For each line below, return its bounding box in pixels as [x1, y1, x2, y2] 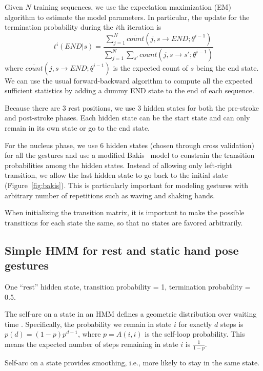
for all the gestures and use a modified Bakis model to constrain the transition [5, 150, 255, 160]
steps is [220, 318, 244, 329]
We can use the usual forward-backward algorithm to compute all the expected [5, 75, 253, 86]
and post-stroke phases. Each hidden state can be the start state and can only [5, 112, 250, 123]
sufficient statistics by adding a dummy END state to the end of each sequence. [5, 85, 254, 96]
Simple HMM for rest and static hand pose [5, 242, 239, 258]
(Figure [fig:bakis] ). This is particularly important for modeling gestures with [5, 180, 248, 190]
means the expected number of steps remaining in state [5, 338, 178, 349]
